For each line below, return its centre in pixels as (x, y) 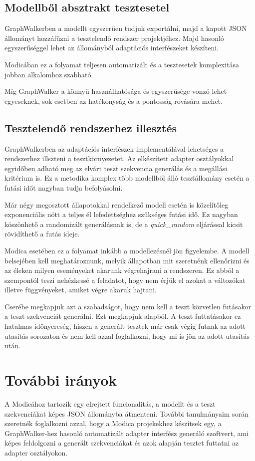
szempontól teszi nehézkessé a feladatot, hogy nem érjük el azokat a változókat (125, 280)
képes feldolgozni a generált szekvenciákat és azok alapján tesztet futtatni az (122, 443)
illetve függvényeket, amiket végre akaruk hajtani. (81, 290)
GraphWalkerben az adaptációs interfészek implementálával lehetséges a (114, 148)
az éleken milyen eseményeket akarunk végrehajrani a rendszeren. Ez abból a (122, 270)
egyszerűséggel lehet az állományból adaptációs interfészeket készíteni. (112, 48)
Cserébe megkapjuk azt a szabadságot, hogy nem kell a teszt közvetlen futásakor (128, 306)
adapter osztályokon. (36, 452)
